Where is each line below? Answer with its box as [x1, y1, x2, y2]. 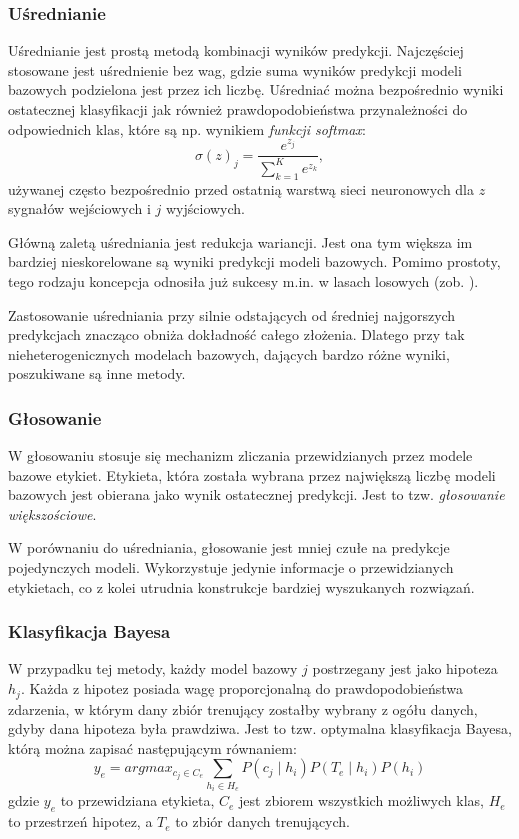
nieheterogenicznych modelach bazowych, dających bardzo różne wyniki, [8, 343, 450, 364]
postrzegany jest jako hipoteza [312, 658, 498, 679]
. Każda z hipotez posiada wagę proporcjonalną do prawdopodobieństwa [20, 678, 463, 699]
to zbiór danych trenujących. [175, 811, 351, 832]
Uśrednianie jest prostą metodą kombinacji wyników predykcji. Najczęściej [8, 40, 464, 61]
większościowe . [8, 503, 97, 524]
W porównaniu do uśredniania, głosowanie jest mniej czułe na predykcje [8, 537, 450, 558]
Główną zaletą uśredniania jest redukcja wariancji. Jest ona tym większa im [8, 231, 473, 252]
